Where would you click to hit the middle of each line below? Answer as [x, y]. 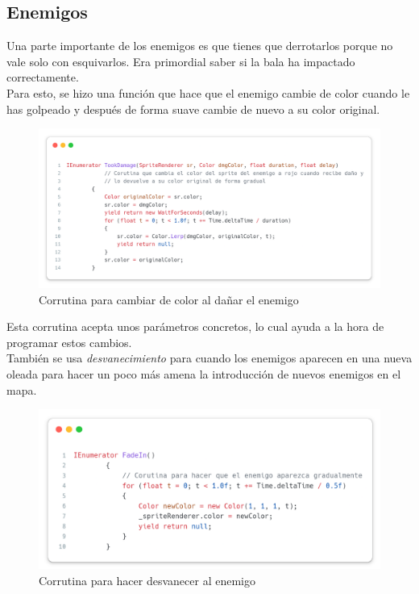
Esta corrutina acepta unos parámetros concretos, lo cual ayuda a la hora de [195, 326]
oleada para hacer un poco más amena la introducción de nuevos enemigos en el [204, 374]
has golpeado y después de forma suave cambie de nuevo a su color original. [193, 109]
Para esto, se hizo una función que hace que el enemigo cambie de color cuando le [208, 92]
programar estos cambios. [69, 342]
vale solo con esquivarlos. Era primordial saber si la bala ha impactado [181, 61]
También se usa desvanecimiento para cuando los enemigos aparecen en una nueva [209, 358]
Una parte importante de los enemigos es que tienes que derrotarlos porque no [200, 46]
